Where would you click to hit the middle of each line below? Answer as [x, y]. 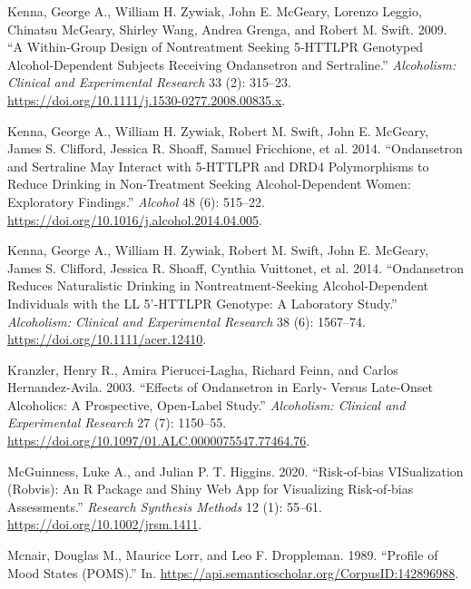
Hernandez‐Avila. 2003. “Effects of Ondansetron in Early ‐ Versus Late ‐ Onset [221, 387]
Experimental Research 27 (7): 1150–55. [117, 422]
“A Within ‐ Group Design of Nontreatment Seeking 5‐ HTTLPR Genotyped [216, 47]
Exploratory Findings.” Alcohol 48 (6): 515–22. [137, 201]
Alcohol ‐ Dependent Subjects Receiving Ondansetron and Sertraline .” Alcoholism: [232, 64]
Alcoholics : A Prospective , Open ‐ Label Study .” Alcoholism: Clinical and [206, 404]
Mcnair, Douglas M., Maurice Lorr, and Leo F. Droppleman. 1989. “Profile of [223, 555]
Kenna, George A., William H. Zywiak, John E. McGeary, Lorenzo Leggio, [215, 11]
